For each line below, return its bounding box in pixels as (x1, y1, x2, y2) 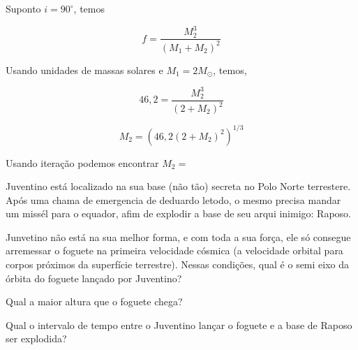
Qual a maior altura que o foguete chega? (6, 294, 183, 309)
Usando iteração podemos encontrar (6, 155, 159, 170)
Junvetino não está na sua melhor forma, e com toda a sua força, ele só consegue (6, 229, 351, 244)
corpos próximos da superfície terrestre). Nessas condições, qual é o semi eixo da (6, 257, 350, 272)
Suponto (6, 1, 41, 15)
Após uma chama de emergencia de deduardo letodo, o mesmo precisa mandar (6, 192, 341, 207)
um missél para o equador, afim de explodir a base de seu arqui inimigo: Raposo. (6, 206, 352, 221)
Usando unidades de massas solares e (6, 62, 163, 77)
